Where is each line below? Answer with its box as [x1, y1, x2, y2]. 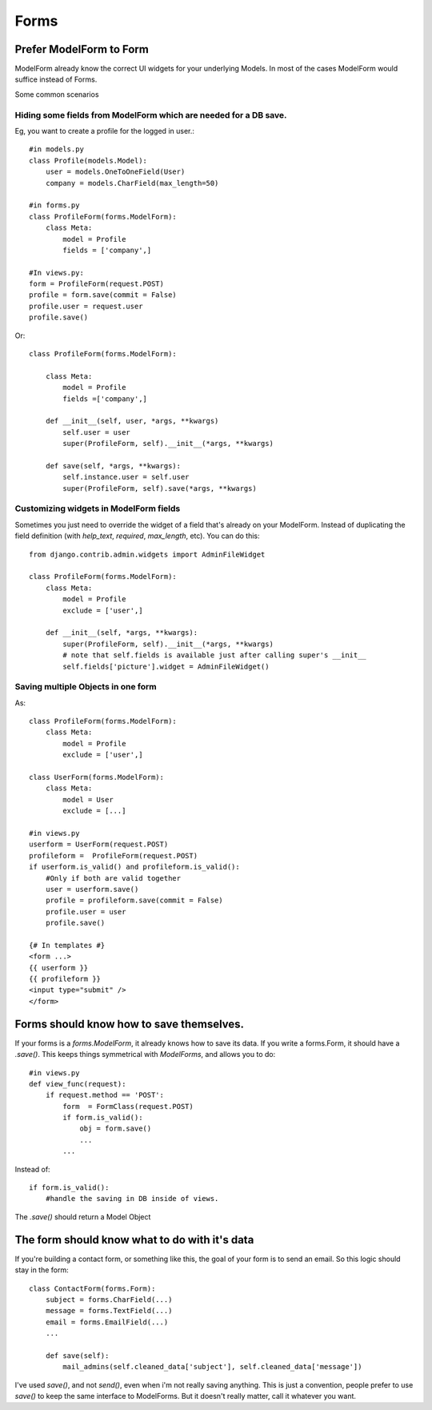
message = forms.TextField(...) [45, 1306, 173, 1316]
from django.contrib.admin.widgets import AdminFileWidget [29, 549, 266, 559]
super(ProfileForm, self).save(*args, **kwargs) [62, 484, 258, 492]
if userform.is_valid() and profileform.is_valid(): [29, 862, 240, 872]
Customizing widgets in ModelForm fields [14, 503, 181, 514]
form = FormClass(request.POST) [62, 1102, 194, 1111]
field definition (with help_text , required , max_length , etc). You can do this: [14, 531, 260, 540]
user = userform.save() [45, 885, 139, 894]
